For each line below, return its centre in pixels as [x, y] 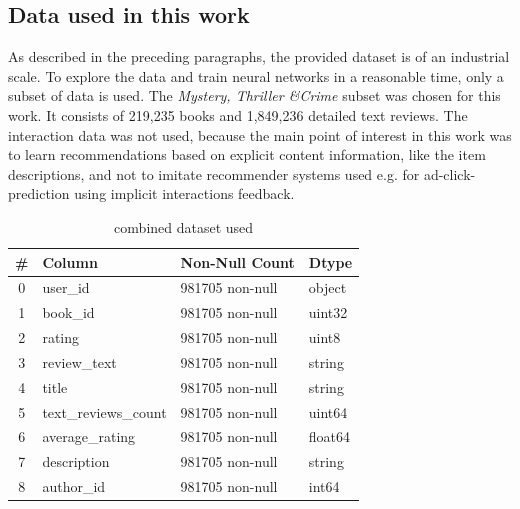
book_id [68, 312]
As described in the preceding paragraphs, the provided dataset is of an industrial [259, 56]
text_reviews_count [104, 411]
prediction [39, 193]
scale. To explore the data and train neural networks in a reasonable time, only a [256, 75]
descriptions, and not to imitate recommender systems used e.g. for [214, 173]
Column [70, 261]
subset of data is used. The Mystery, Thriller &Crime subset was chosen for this [254, 95]
